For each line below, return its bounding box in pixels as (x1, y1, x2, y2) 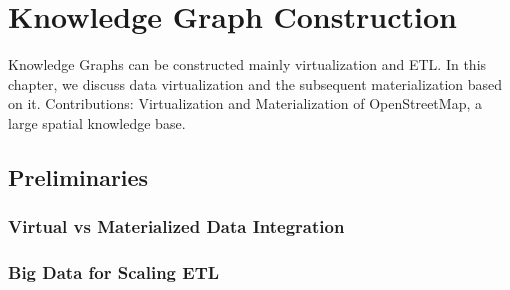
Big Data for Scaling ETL (8, 260, 220, 285)
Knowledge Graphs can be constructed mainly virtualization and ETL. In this (8, 54, 487, 75)
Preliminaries (8, 161, 149, 192)
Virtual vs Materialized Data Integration (8, 214, 345, 239)
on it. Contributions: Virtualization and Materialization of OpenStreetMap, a (8, 93, 482, 114)
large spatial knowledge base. (8, 112, 186, 133)
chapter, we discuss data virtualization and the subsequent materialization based (8, 73, 503, 94)
